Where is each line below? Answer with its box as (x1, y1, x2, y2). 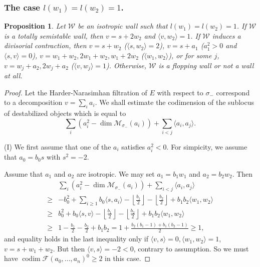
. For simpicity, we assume (166, 141, 247, 152)
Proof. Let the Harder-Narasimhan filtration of (4, 87, 147, 97)
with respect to (157, 87, 203, 97)
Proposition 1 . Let (4, 21, 66, 31)
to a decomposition (4, 97, 63, 107)
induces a (212, 30, 241, 41)
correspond (216, 87, 250, 97)
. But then (53, 243, 85, 253)
